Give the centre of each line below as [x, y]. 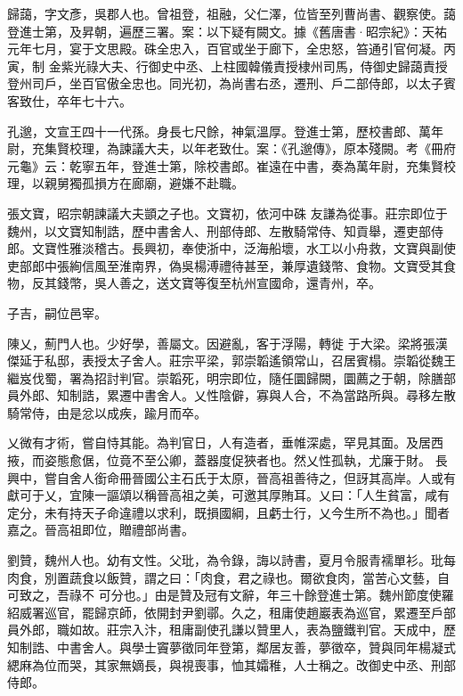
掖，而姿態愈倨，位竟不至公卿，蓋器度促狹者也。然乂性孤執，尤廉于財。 [219, 460]
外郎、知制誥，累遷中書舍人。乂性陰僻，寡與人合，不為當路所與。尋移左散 [237, 395]
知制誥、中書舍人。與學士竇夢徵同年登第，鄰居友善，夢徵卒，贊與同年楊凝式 [231, 647]
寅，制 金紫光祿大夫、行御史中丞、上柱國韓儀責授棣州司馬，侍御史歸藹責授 [227, 66]
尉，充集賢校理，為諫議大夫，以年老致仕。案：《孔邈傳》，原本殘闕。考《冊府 [231, 148]
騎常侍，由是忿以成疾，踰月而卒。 [107, 412]
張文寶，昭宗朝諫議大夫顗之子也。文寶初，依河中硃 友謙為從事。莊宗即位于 [227, 213]
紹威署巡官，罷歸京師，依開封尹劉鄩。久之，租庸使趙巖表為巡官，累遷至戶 [225, 612]
